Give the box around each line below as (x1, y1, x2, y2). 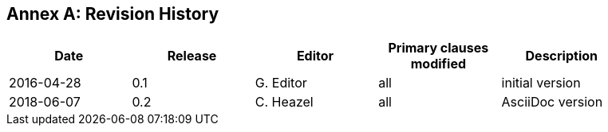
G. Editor (255, 75, 307, 91)
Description (525, 48, 598, 64)
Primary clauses (388, 40, 489, 56)
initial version (501, 75, 581, 91)
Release (167, 48, 217, 64)
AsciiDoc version (501, 94, 603, 111)
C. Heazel (255, 94, 314, 111)
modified (410, 56, 467, 72)
